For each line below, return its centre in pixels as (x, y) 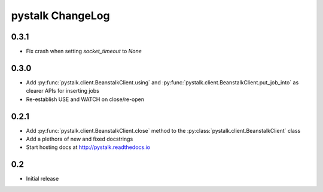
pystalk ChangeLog (60, 16)
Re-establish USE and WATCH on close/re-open (85, 99)
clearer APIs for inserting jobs (63, 91)
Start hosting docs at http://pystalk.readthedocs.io (88, 147)
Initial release (42, 179)
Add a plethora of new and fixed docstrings (80, 139)
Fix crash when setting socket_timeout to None (84, 51)
